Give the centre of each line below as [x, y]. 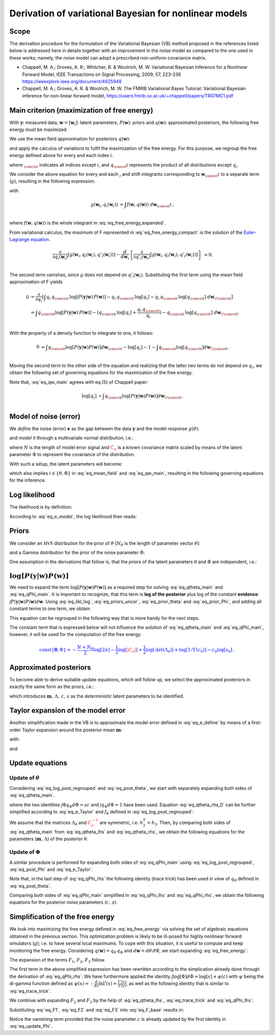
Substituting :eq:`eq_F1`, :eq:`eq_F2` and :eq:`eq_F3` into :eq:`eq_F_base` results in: [97, 1010]
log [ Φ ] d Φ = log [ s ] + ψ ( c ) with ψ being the [218, 976]
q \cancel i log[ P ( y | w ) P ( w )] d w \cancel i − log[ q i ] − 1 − [102, 348]
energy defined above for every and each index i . [61, 155]
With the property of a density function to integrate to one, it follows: [81, 333]
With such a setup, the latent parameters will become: [66, 464]
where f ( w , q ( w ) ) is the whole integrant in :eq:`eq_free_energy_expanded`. [88, 223]
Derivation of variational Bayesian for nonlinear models [128, 13]
